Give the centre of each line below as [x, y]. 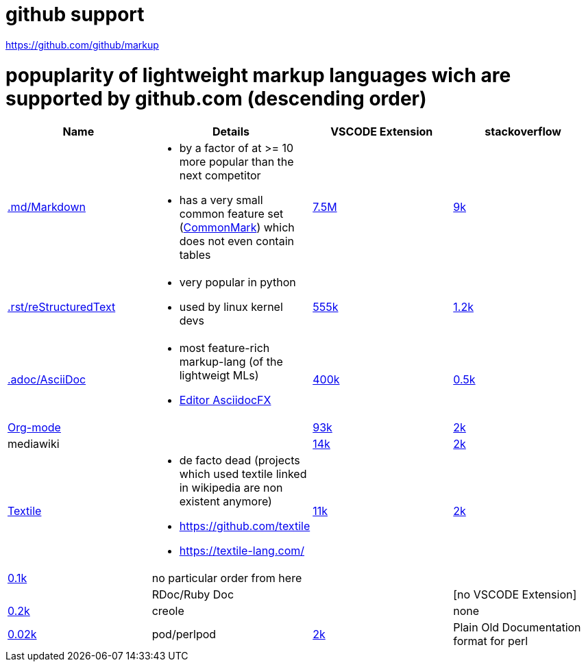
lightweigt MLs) [219, 376]
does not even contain [236, 241]
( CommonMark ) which [237, 228]
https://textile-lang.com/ [242, 551]
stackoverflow [523, 132]
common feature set [231, 214]
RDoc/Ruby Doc [193, 595]
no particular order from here [227, 578]
